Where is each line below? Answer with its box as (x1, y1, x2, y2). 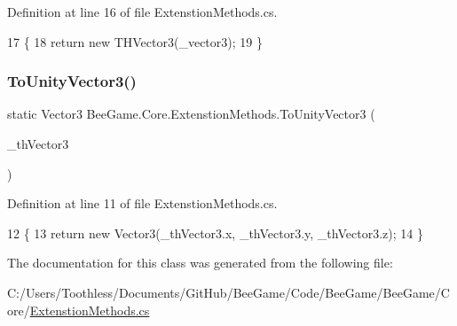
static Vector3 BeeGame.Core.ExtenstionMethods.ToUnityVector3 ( (7, 105, 375, 123)
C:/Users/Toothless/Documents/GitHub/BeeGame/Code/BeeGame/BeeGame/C (7, 283, 450, 301)
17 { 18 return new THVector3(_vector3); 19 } (7, 32, 263, 50)
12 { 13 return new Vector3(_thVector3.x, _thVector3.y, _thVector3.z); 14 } (7, 223, 423, 242)
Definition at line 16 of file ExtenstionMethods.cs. (7, 3, 278, 20)
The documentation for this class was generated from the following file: (7, 253, 393, 272)
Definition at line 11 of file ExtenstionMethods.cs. (7, 194, 278, 213)
